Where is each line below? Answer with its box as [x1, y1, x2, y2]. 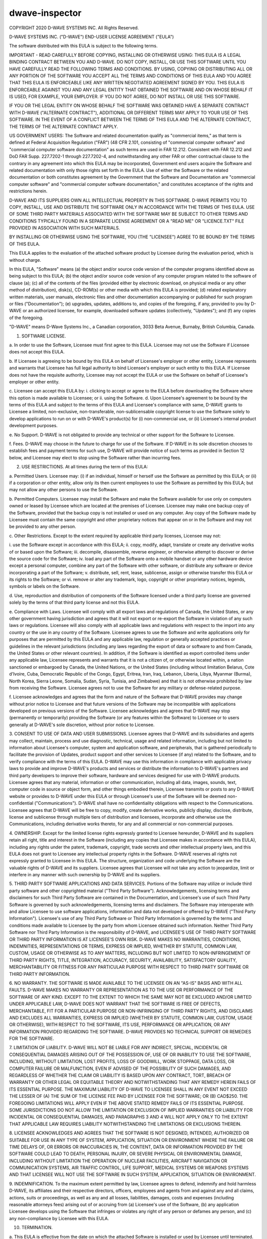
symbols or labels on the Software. [9, 583, 80, 589]
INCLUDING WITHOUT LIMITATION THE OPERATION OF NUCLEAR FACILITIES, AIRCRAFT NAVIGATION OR [9, 1158, 227, 1164]
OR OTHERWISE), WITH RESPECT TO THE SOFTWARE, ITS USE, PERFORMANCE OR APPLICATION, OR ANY [9, 1021, 230, 1028]
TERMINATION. [21, 1225, 53, 1231]
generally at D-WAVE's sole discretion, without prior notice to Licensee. [9, 722, 155, 728]
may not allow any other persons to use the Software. [9, 487, 118, 493]
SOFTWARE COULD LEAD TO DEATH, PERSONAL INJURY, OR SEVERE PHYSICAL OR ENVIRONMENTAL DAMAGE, [9, 1151, 242, 1157]
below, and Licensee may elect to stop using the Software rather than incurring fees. [9, 454, 181, 460]
